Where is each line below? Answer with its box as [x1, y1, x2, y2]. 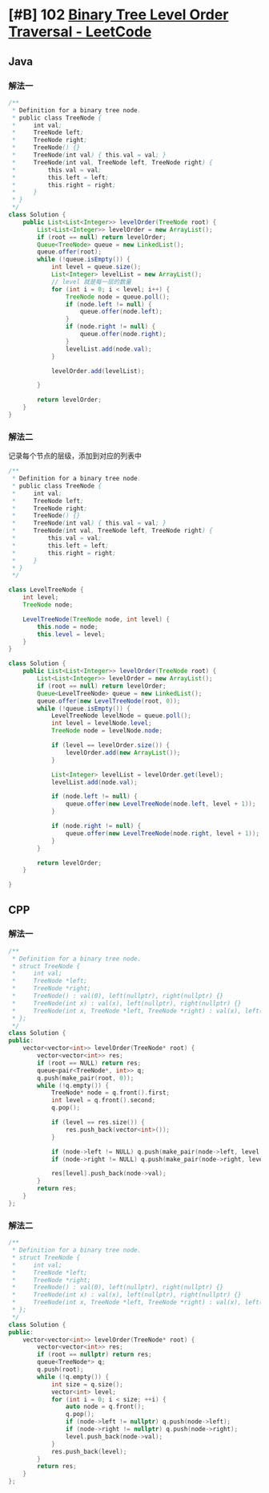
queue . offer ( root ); [37, 248, 102, 256]
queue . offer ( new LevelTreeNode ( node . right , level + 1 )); [65, 829, 260, 838]
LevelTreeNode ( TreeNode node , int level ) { [22, 615, 171, 623]
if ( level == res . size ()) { [50, 1118, 146, 1126]
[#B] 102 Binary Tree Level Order [8, 6, 229, 24]
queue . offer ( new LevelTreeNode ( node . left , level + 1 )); [65, 800, 256, 808]
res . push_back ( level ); [50, 1447, 127, 1455]
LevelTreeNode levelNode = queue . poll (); [50, 712, 192, 720]
